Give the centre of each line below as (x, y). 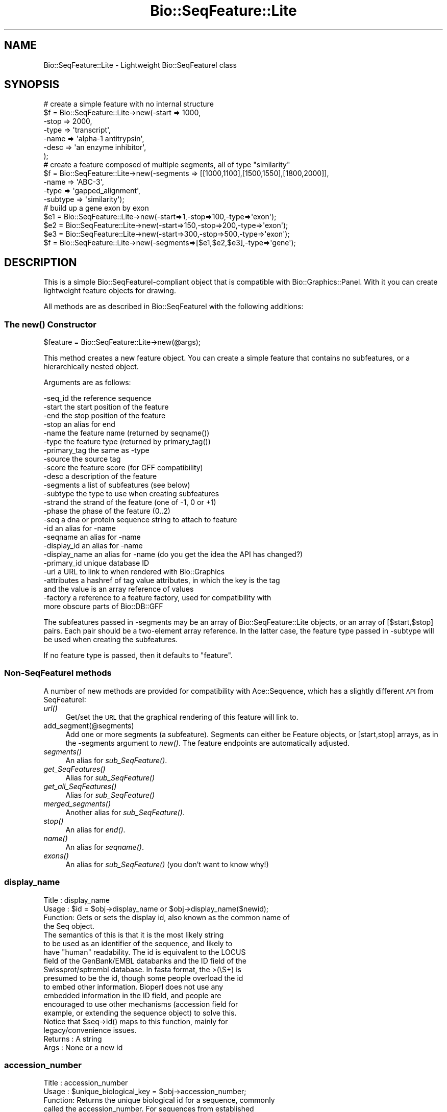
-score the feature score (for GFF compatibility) (123, 468)
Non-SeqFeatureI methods (58, 673)
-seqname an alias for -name (92, 537)
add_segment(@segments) (89, 725)
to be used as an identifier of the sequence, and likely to (138, 943)
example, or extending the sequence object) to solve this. (140, 1013)
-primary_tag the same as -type (96, 450)
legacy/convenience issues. (90, 1030)
